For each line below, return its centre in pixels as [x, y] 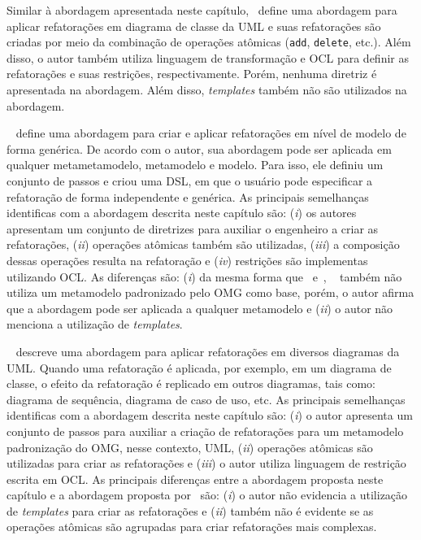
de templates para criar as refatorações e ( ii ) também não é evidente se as [190, 510]
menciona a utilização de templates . [95, 324]
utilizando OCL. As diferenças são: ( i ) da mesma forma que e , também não [204, 276]
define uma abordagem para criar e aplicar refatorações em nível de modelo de [211, 133]
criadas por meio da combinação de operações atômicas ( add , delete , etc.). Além [209, 42]
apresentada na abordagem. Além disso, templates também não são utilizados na [207, 90]
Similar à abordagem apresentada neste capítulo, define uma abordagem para [202, 10]
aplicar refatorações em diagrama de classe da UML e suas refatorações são [194, 26]
